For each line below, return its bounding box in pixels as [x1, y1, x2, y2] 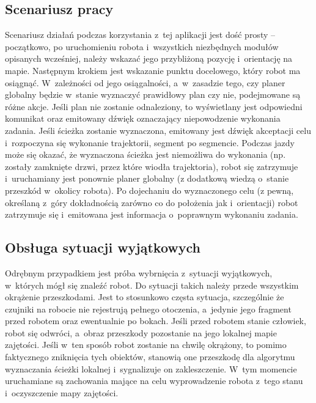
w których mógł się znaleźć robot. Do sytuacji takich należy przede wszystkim [5, 278, 299, 291]
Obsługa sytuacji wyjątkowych [5, 238, 201, 257]
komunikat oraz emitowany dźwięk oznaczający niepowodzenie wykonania [5, 112, 281, 125]
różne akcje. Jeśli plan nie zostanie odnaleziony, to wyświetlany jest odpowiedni [5, 100, 303, 113]
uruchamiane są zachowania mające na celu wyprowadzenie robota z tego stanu [5, 374, 303, 387]
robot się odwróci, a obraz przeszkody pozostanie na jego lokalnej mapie [5, 326, 277, 339]
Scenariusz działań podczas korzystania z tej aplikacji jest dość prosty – [5, 28, 275, 41]
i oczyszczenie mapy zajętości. [5, 386, 119, 399]
